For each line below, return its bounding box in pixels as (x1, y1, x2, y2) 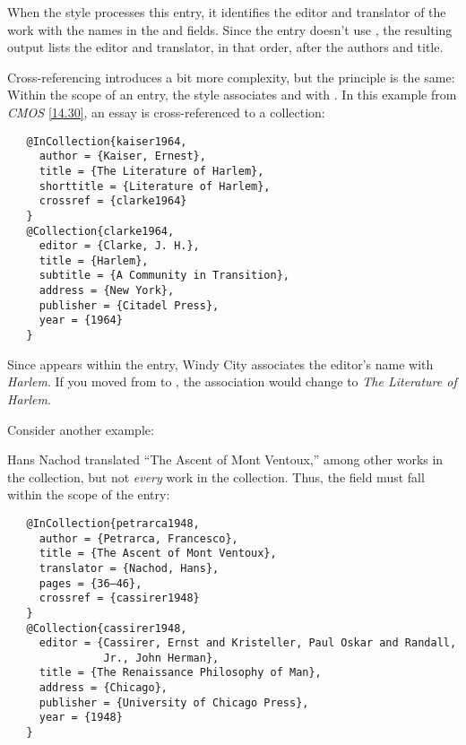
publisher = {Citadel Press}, (39, 299, 220, 312)
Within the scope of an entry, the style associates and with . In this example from (7, 85, 457, 104)
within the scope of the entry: (7, 485, 170, 504)
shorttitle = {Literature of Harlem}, (39, 179, 271, 193)
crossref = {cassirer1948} (39, 592, 200, 605)
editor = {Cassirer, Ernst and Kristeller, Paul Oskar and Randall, (39, 637, 457, 650)
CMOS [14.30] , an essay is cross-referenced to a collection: (7, 102, 325, 121)
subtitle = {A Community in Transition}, (39, 269, 289, 282)
